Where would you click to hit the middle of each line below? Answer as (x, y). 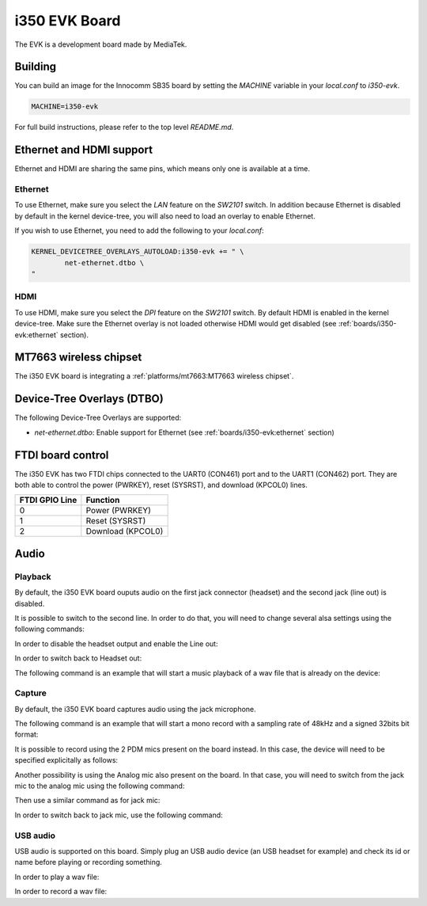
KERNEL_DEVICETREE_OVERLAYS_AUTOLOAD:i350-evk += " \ (138, 252)
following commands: (49, 629)
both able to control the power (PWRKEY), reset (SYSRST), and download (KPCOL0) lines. (161, 485)
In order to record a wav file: (61, 892)
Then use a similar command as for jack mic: (87, 801)
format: (26, 735)
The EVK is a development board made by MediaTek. (101, 44)
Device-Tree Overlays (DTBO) (89, 399)
